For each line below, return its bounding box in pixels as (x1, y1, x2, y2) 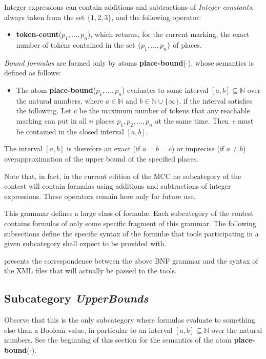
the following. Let (16, 105, 72, 116)
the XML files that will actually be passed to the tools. (4, 265, 177, 276)
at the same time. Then (155, 115, 229, 126)
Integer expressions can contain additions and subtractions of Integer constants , (4, 2, 254, 12)
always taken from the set (4, 11, 85, 22)
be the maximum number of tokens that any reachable (79, 105, 250, 116)
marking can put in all (16, 115, 87, 126)
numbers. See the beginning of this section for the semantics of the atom (4, 334, 232, 345)
